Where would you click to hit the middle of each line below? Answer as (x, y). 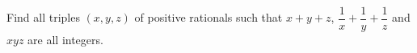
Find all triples (43, 17)
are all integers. (65, 40)
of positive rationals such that (208, 17)
